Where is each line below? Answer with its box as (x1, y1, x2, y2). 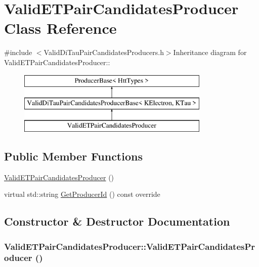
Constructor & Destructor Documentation (4, 213, 230, 229)
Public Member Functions (4, 148, 143, 164)
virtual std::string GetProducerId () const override (4, 189, 160, 199)
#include (4, 47, 32, 58)
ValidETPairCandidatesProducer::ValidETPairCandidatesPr (4, 240, 255, 252)
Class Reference (4, 18, 117, 38)
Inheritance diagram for (173, 47, 247, 58)
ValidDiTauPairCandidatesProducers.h (44, 47, 164, 58)
